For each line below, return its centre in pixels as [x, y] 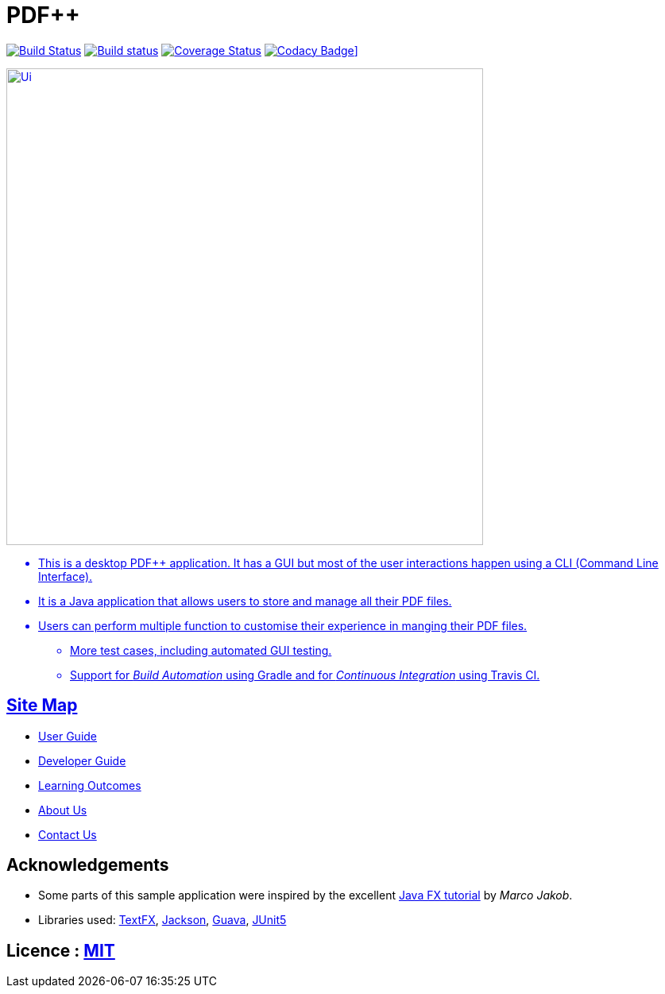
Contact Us [68, 834]
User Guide [68, 736]
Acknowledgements [88, 865]
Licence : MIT [61, 950]
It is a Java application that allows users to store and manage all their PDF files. [245, 601]
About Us [63, 810]
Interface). [66, 576]
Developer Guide [82, 760]
